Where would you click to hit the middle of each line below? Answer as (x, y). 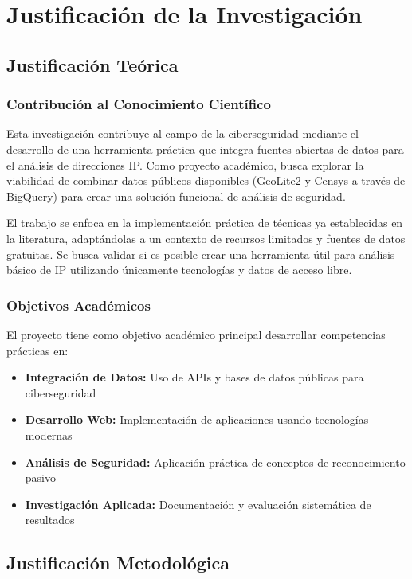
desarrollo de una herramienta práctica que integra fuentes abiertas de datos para (205, 149)
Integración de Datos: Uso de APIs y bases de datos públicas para (194, 377)
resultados (50, 520)
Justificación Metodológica (118, 563)
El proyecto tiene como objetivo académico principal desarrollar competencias (196, 334)
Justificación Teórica (92, 64)
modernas (49, 434)
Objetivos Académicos (78, 305)
